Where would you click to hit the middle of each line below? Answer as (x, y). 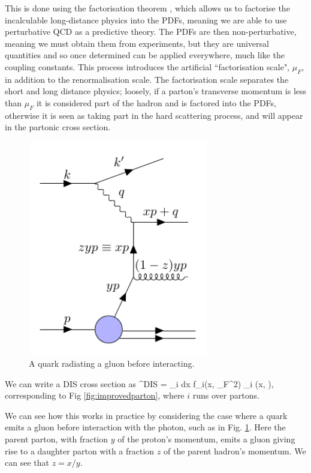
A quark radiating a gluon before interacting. (112, 363)
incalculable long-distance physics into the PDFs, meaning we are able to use (146, 20)
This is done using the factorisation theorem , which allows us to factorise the (147, 8)
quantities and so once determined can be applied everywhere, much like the (145, 55)
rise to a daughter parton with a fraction (80, 450)
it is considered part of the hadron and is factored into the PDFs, (156, 102)
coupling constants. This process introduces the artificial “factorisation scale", (147, 66)
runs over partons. (226, 395)
